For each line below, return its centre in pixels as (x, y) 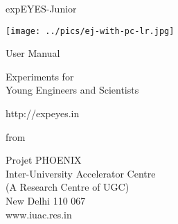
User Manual (33, 53)
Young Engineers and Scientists (72, 90)
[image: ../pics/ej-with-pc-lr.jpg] (90, 31)
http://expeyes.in (43, 113)
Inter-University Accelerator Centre (81, 173)
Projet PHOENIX (44, 160)
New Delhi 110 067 (46, 200)
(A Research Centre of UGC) (68, 187)
